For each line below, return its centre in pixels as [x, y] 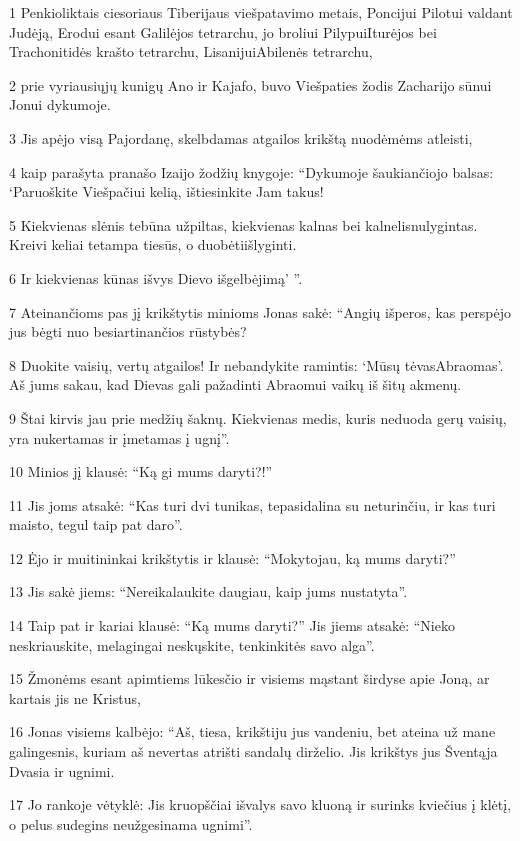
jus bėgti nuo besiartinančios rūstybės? [128, 331]
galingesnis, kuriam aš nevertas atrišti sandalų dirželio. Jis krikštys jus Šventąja [253, 751]
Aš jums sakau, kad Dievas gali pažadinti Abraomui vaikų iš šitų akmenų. [235, 384]
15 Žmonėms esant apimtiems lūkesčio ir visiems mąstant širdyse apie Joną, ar [249, 678]
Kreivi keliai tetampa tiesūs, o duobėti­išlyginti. [153, 244]
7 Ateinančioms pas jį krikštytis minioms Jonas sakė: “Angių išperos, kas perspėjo [260, 311]
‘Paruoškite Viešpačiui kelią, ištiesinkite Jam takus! [166, 191]
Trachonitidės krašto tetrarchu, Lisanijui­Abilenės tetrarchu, [191, 51]
